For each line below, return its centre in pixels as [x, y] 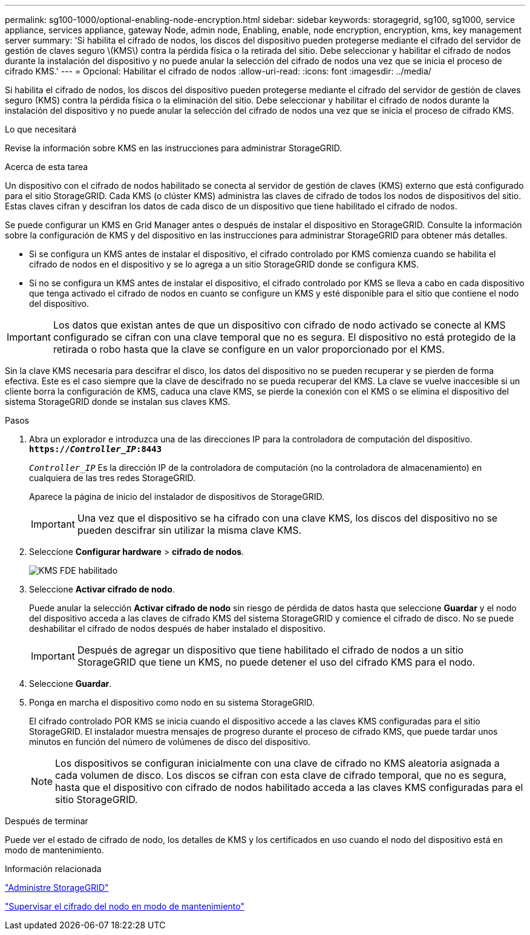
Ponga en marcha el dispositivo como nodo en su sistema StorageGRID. [172, 702]
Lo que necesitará [41, 129]
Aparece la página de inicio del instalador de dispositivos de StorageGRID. [177, 497]
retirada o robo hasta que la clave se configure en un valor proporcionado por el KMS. [249, 349]
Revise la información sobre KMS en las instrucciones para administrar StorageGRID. [174, 148]
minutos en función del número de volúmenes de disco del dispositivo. [170, 742]
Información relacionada [53, 869]
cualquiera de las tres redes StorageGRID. [113, 478]
